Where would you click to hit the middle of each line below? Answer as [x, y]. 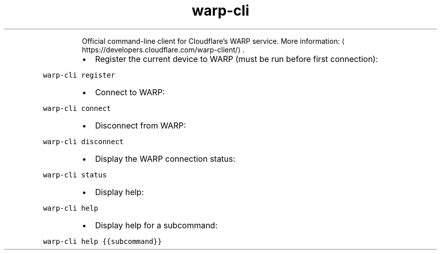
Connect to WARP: [130, 92]
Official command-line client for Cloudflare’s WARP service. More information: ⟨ [213, 41]
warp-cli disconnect [83, 141]
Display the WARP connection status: [165, 158]
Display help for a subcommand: [156, 225]
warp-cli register [79, 75]
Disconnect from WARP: [140, 125]
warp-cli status [75, 175]
